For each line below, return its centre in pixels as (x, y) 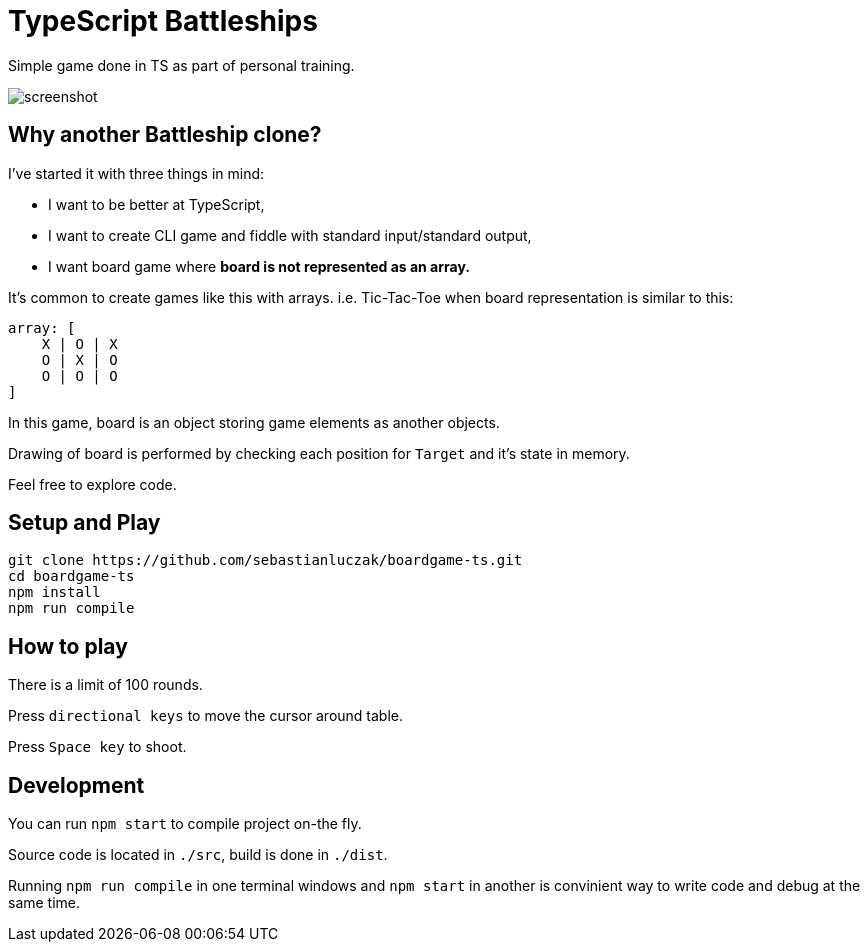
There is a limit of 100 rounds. (105, 685)
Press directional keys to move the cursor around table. (206, 716)
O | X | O (79, 359)
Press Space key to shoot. (97, 747)
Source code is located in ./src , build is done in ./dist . (198, 855)
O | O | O (79, 375)
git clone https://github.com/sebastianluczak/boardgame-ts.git (265, 560)
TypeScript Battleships (163, 21)
